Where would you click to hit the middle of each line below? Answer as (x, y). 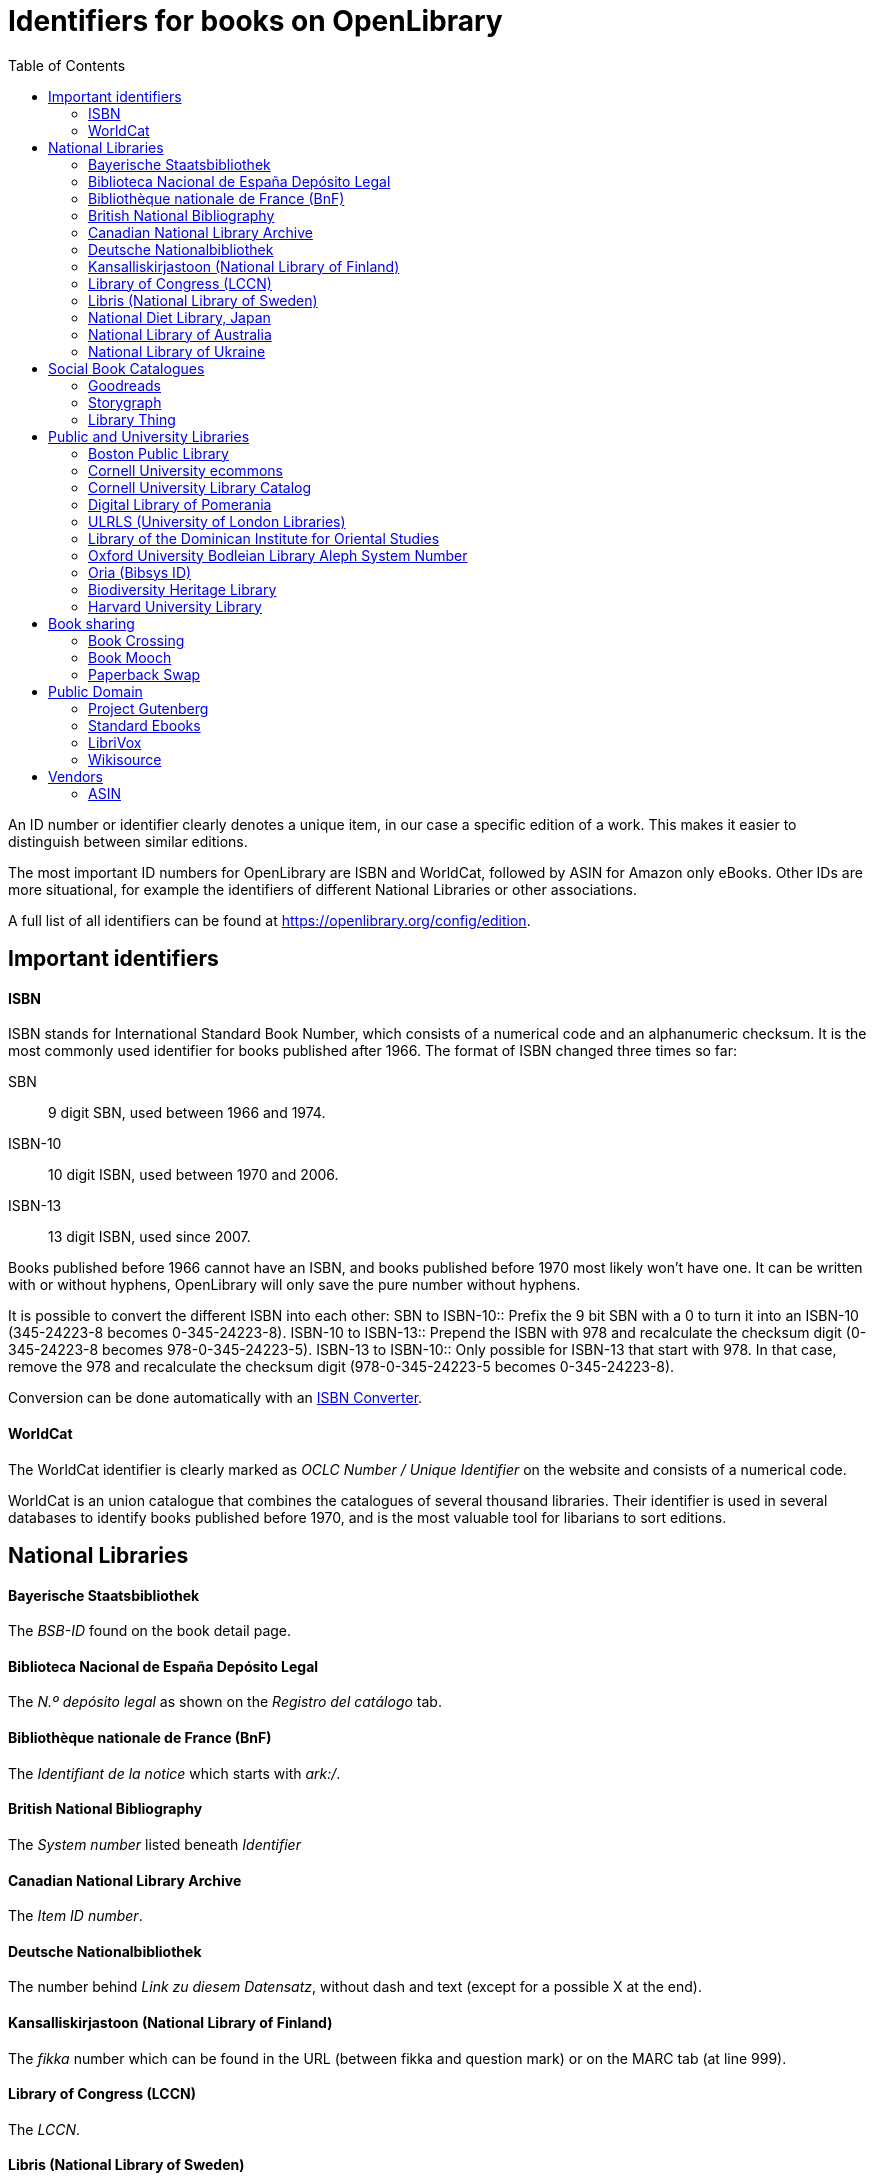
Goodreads (124, 385)
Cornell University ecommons (185, 470)
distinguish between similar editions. (128, 841)
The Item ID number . (75, 1916)
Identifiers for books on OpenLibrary (255, 21)
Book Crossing (136, 640)
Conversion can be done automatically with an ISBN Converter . (215, 1398)
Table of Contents (67, 65)
